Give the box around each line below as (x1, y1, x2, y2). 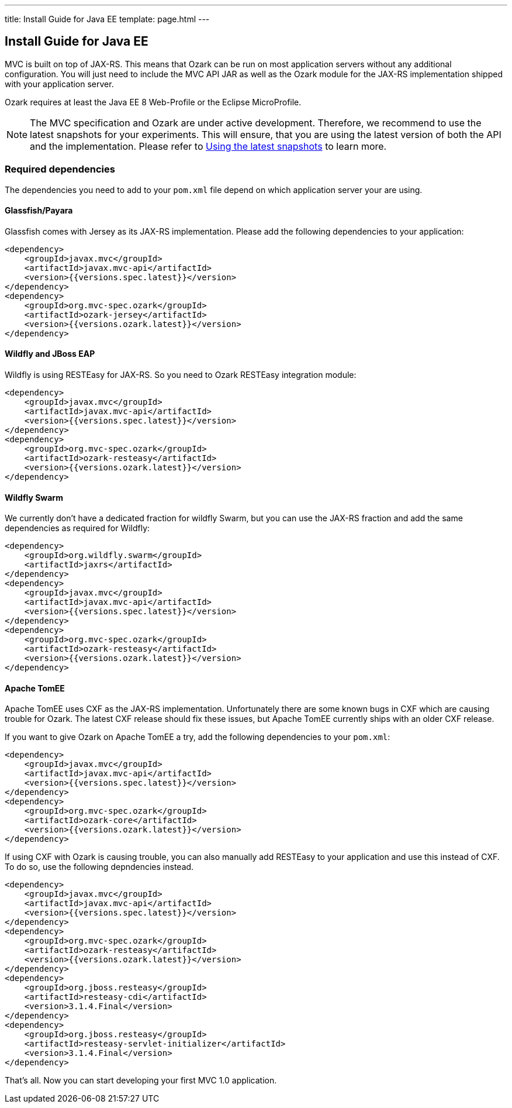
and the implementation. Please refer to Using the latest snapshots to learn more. (30, 140, 387, 152)
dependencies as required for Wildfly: (5, 523, 150, 534)
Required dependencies (5, 163, 115, 176)
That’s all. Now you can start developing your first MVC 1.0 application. (5, 1075, 277, 1086)
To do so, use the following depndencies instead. (5, 862, 194, 872)
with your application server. (5, 78, 114, 89)
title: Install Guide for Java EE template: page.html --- (5, 14, 210, 24)
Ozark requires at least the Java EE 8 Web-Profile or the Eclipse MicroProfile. (5, 97, 302, 107)
